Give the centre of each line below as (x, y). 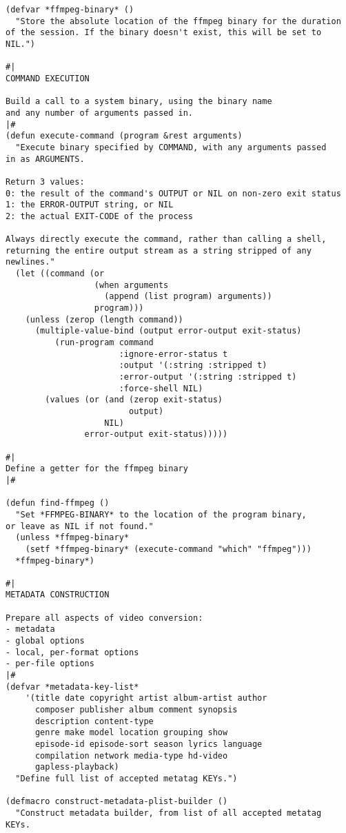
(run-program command (104, 343)
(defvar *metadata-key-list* (72, 687)
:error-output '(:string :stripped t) (208, 377)
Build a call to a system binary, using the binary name (139, 102)
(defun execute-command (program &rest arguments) (124, 136)
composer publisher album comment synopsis (136, 710)
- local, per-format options (72, 652)
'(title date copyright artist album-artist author (146, 698)
